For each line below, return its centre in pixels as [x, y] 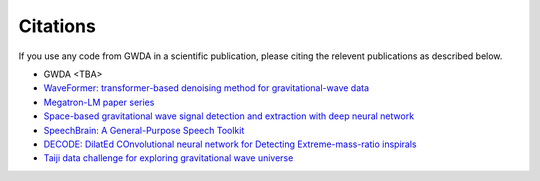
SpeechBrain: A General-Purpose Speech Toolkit [144, 130]
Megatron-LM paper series [99, 102]
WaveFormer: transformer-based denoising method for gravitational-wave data [206, 88]
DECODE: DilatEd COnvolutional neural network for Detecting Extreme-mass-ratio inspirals [230, 144]
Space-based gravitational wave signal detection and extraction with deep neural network [229, 116]
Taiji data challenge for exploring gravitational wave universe [168, 158]
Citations [57, 26]
